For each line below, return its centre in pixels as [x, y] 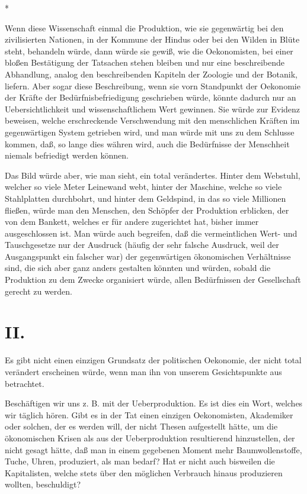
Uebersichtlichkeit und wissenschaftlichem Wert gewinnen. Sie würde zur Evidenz [153, 109]
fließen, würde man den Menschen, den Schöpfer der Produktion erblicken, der [147, 210]
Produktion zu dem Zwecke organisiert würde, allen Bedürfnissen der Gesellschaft [153, 280]
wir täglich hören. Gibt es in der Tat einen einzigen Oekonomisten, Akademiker [149, 414]
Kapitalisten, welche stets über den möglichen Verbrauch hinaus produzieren [144, 472]
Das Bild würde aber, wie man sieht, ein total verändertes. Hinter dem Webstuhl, [153, 175]
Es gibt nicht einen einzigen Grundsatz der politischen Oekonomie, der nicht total [153, 360]
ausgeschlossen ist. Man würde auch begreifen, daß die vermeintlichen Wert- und [151, 233]
